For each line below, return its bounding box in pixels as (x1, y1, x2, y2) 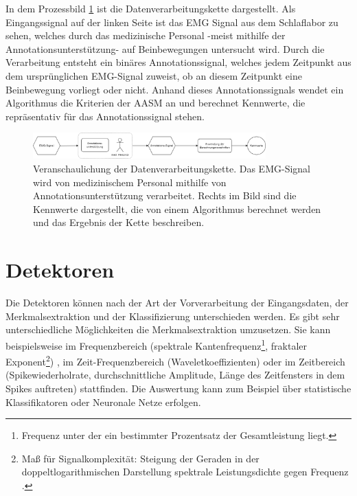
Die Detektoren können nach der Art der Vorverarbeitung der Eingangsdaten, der (5, 295, 349, 310)
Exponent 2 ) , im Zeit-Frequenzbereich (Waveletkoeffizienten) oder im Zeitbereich (5, 352, 345, 368)
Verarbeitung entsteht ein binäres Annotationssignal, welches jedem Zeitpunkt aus (5, 55, 352, 69)
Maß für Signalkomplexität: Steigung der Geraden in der (21, 451, 260, 465)
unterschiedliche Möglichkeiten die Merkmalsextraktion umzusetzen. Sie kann (5, 322, 331, 337)
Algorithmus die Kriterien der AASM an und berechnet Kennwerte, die (5, 95, 306, 110)
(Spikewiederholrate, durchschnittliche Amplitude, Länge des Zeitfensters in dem (5, 368, 345, 382)
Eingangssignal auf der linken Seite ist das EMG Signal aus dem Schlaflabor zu (5, 14, 338, 29)
